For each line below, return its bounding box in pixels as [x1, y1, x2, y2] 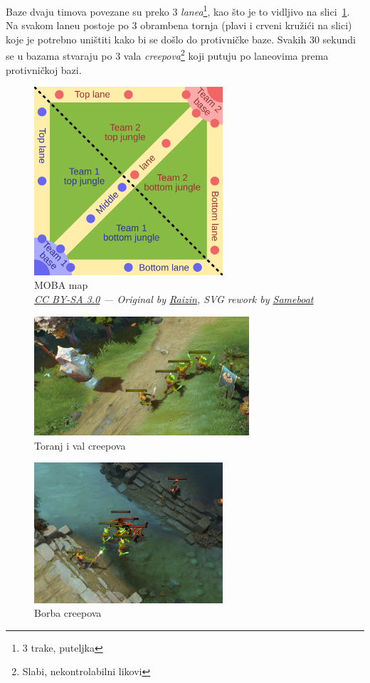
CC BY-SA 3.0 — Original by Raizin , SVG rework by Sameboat [34, 292, 314, 307]
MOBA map [34, 277, 88, 292]
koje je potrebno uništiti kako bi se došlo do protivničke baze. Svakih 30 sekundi [6, 31, 356, 46]
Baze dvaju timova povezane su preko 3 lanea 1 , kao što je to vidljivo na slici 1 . [6, 2, 350, 18]
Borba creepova [34, 605, 102, 620]
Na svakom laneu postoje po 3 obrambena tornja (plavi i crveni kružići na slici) [6, 18, 352, 33]
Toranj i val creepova [34, 438, 126, 452]
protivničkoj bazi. [6, 62, 82, 77]
